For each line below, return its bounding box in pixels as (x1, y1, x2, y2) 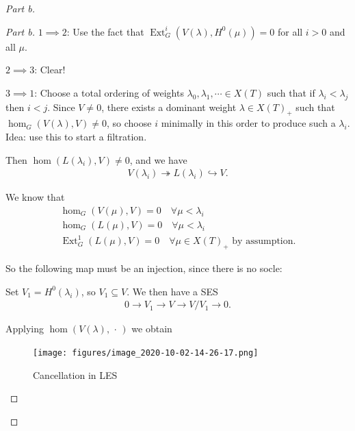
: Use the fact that (66, 24, 144, 38)
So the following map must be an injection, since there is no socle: (5, 261, 282, 275)
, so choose (107, 116, 152, 130)
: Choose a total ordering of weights (34, 85, 184, 99)
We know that (5, 190, 65, 204)
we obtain (131, 321, 172, 336)
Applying (5, 321, 44, 336)
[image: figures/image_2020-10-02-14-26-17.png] (33, 347, 259, 358)
